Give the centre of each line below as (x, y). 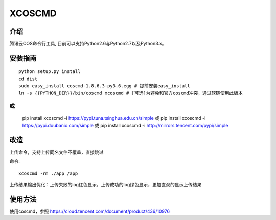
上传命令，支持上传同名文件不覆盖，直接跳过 (56, 152)
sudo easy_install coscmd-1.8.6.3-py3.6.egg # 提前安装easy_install (104, 86)
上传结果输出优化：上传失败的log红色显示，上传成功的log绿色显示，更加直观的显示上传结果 (106, 185)
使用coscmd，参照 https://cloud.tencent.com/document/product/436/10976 (90, 211)
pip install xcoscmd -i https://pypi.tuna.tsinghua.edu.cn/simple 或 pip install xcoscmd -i (114, 118)
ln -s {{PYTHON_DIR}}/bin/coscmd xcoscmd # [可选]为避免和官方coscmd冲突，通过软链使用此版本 (131, 93)
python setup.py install (50, 72)
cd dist (28, 79)
